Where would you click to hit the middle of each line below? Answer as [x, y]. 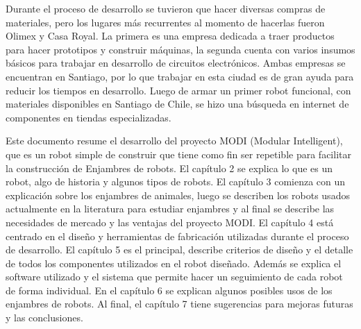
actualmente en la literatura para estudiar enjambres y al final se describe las [170, 209]
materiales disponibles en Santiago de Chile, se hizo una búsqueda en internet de [177, 104]
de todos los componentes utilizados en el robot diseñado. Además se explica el [174, 263]
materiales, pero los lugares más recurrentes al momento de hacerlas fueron [165, 22]
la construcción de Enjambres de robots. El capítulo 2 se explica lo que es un [169, 168]
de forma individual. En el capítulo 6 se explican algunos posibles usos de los [169, 290]
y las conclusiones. [44, 318]
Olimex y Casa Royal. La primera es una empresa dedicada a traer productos [170, 36]
